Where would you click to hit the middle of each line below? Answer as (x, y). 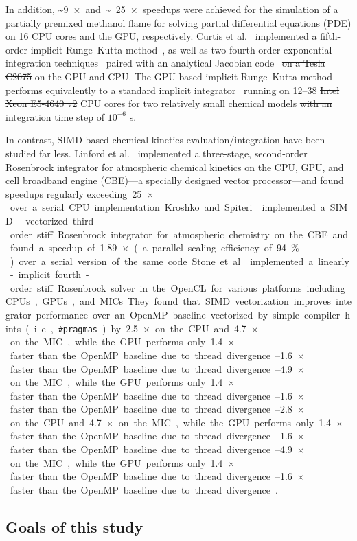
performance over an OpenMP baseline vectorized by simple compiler (188, 315)
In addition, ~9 (37, 9)
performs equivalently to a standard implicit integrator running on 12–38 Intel (173, 90)
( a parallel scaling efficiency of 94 (210, 248)
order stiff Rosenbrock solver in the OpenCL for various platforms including (177, 287)
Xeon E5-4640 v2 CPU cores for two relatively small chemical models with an (169, 103)
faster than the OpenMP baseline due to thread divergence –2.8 (151, 409)
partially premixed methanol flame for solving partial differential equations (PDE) (178, 22)
